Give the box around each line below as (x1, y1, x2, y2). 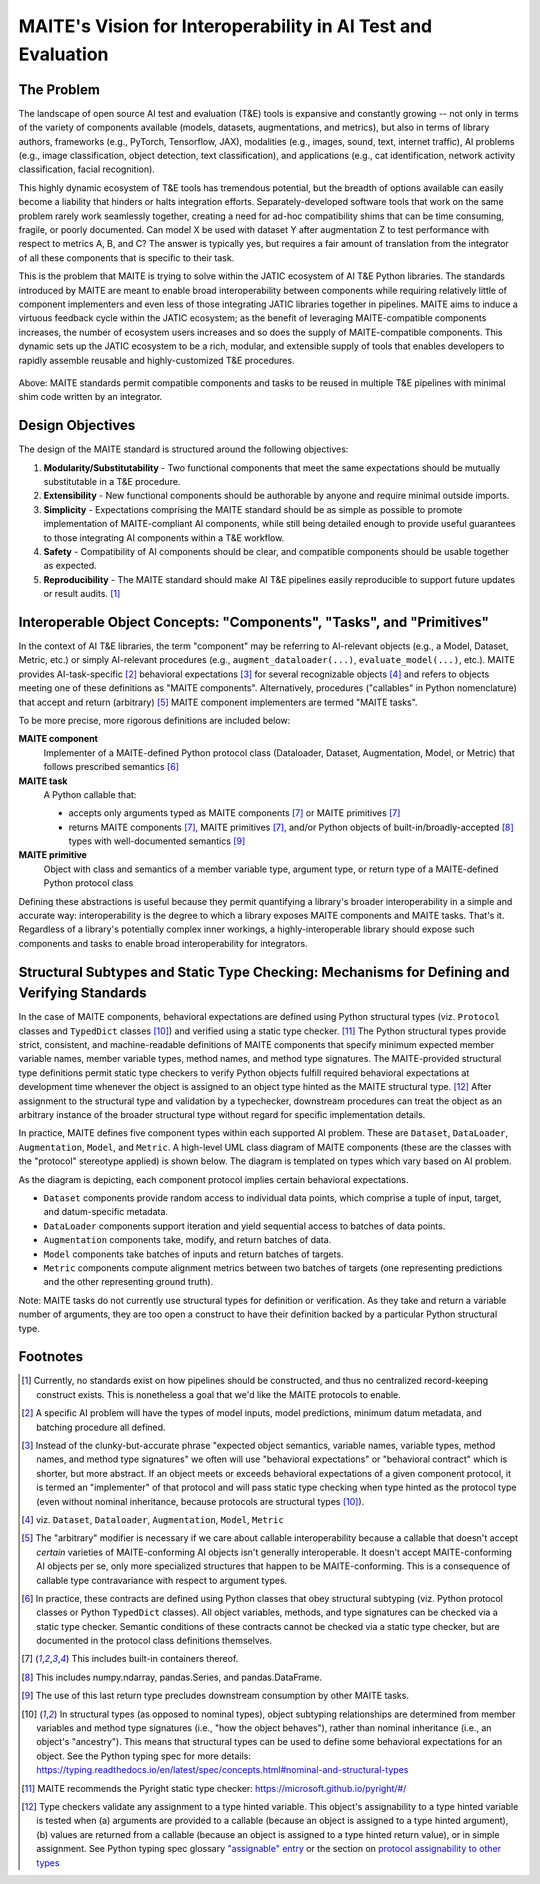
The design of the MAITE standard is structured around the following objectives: (18, 443, 349, 455)
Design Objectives (18, 417, 136, 434)
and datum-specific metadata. (43, 1206, 169, 1218)
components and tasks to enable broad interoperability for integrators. (18, 937, 309, 949)
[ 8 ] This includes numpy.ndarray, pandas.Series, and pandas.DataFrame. (21, 1671, 322, 1683)
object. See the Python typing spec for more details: (36, 1750, 252, 1762)
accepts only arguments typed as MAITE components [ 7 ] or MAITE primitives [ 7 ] (68, 807, 401, 819)
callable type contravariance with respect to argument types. (36, 1574, 288, 1586)
